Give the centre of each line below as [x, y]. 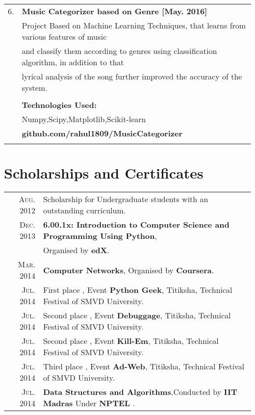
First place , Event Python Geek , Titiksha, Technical [138, 290]
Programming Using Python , [100, 236]
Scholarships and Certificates [104, 173]
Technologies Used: [59, 105]
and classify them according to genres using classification [119, 51]
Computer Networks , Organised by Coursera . [128, 270]
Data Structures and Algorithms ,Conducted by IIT [140, 392]
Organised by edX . [76, 250]
